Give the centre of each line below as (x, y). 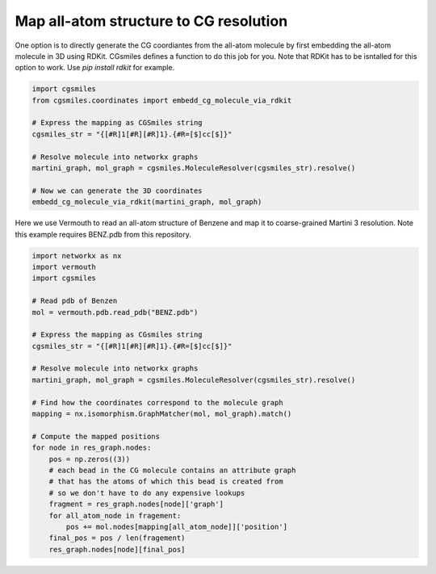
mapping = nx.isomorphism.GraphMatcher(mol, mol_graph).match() (162, 414)
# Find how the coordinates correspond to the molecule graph (157, 402)
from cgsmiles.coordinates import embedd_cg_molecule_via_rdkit (162, 100)
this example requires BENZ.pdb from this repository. (103, 234)
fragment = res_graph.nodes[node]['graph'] (136, 504)
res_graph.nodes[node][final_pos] (117, 549)
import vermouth (64, 267)
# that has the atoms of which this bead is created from (166, 482)
